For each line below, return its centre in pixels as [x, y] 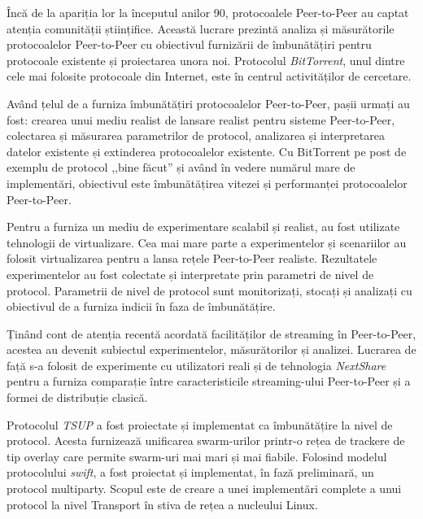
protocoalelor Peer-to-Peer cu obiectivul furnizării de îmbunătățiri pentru [189, 44]
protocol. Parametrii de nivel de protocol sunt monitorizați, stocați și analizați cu [209, 290]
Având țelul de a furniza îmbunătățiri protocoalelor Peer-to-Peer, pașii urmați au [208, 103]
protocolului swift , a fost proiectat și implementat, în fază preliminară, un [190, 472]
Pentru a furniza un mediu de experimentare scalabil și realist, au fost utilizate [203, 227]
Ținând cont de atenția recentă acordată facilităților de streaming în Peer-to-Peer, [211, 333]
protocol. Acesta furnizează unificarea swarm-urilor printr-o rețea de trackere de [206, 440]
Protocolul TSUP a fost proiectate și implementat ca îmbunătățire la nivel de [200, 424]
